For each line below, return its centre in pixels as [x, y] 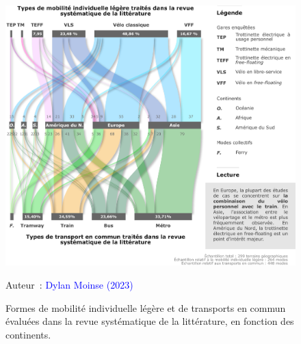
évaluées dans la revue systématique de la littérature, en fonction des [150, 321]
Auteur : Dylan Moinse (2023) [69, 285]
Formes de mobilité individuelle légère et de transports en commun [146, 307]
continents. [28, 334]
